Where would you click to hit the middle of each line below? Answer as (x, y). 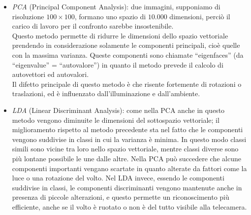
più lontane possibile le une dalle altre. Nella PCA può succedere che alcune (127, 158)
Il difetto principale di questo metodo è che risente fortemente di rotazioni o (127, 84)
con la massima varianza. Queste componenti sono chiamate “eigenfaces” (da (128, 54)
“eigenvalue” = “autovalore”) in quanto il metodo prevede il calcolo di (118, 64)
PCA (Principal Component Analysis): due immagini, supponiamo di (116, 6)
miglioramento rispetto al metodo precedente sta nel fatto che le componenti (127, 129)
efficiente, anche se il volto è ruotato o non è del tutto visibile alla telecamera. (129, 206)
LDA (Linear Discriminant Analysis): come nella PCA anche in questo (118, 110)
